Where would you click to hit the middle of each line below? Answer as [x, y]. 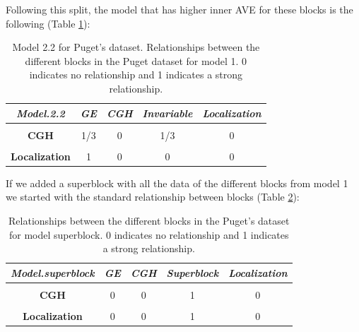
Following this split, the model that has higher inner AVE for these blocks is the [179, 9]
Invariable [167, 113]
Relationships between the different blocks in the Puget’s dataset [149, 221]
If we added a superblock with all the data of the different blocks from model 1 [177, 183]
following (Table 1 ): [48, 23]
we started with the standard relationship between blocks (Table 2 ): [153, 197]
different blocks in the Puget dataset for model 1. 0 [136, 60]
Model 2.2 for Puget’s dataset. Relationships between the [136, 47]
